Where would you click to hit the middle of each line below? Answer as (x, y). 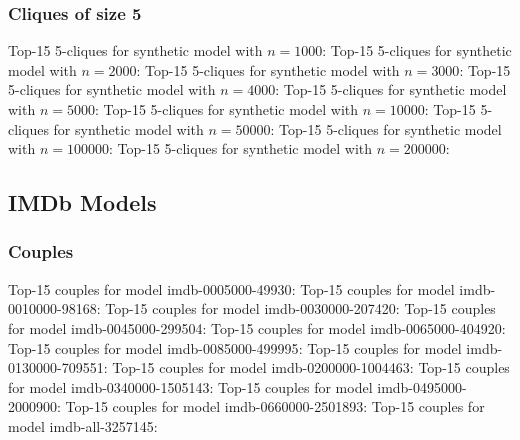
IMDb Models (82, 202)
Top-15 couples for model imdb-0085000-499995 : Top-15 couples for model (235, 347)
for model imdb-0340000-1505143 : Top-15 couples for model (190, 386)
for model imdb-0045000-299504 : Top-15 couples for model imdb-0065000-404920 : (257, 327)
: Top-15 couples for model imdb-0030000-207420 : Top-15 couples (296, 308)
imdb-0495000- (422, 386)
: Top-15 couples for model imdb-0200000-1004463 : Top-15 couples (306, 367)
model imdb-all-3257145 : (83, 425)
